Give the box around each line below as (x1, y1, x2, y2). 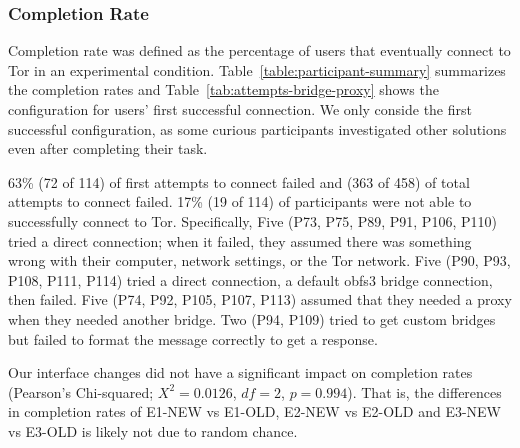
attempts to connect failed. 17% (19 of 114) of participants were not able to (8, 191, 472, 212)
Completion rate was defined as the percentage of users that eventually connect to (8, 40, 511, 61)
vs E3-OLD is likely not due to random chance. (8, 420, 298, 441)
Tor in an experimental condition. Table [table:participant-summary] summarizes (8, 59, 506, 80)
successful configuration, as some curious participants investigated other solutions (8, 118, 507, 139)
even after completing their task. (8, 138, 208, 159)
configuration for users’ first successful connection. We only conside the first (8, 99, 472, 119)
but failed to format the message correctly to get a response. (8, 328, 378, 349)
